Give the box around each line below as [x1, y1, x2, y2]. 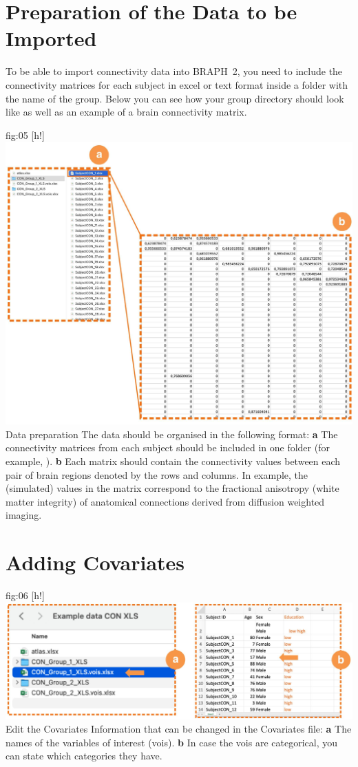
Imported [6, 24, 97, 52]
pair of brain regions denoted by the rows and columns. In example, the [6, 467, 308, 482]
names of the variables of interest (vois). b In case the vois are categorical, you [6, 735, 338, 749]
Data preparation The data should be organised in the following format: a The [6, 426, 338, 441]
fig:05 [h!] [6, 127, 45, 142]
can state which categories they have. [6, 748, 162, 763]
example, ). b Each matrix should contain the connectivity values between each [6, 454, 341, 468]
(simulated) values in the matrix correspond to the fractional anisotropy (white [6, 481, 339, 495]
